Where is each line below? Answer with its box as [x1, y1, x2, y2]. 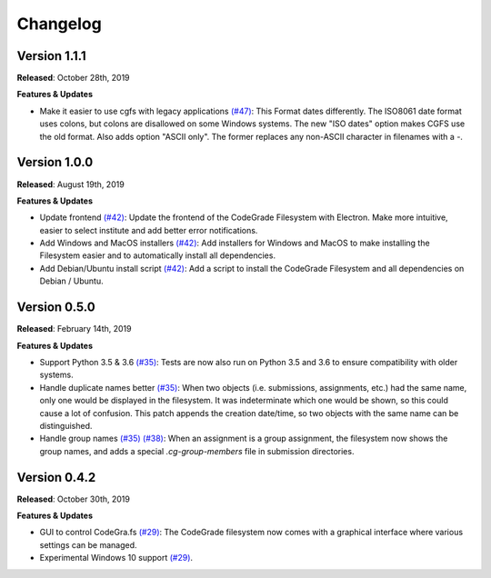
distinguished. [39, 420, 93, 431]
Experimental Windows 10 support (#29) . [39, 553, 194, 563]
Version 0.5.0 [16, 300, 95, 315]
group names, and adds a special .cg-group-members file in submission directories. [39, 445, 355, 456]
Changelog [16, 14, 102, 34]
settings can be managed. [39, 539, 137, 550]
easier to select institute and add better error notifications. [39, 224, 258, 235]
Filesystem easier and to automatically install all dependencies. [39, 250, 276, 261]
